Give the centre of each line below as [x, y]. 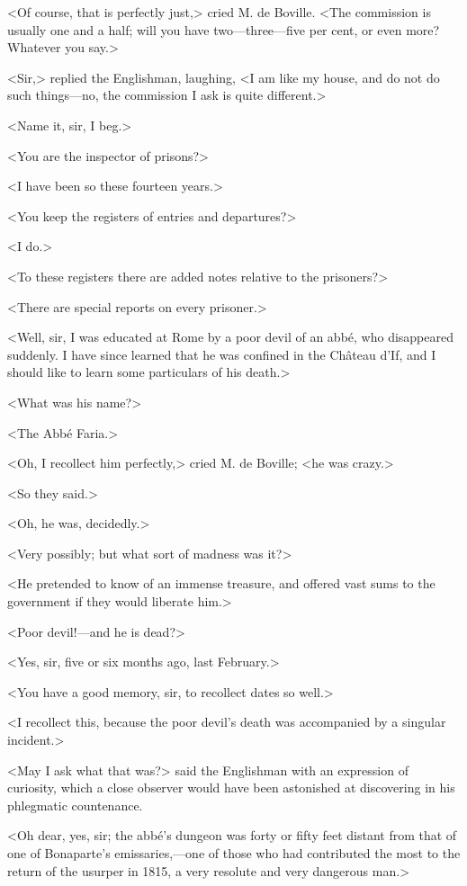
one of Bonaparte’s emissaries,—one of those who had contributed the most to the [234, 853]
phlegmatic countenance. [75, 805]
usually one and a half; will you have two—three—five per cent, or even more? [224, 29]
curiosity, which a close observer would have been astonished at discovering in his [231, 788]
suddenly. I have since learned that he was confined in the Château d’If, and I [222, 354]
